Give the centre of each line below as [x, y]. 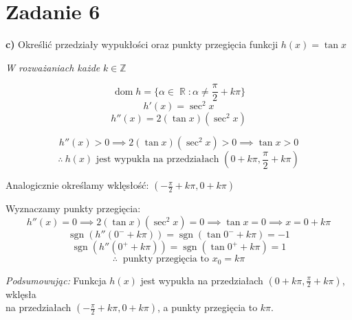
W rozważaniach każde [53, 67]
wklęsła [21, 294]
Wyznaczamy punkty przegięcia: [73, 208]
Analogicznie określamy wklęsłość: [77, 185]
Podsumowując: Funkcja [56, 280]
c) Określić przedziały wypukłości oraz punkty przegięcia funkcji [142, 44]
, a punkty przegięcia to [208, 307]
